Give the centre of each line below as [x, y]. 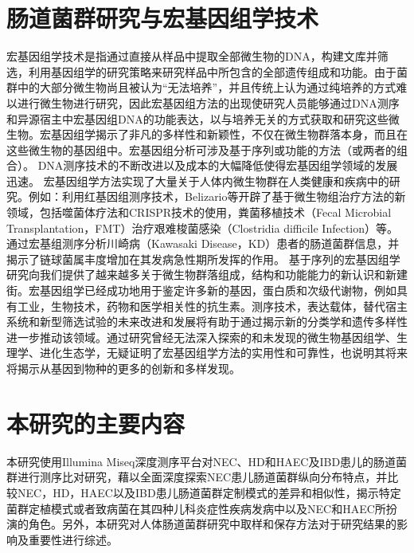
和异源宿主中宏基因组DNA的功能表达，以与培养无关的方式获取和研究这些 [197, 118]
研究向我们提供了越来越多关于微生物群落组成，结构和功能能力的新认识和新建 [207, 275]
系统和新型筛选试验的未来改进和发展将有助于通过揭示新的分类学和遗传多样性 [207, 322]
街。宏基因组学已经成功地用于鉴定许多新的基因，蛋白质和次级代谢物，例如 [201, 290]
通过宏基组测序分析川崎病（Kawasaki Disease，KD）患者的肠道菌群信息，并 [203, 243]
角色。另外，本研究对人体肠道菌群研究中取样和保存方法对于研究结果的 [212, 524]
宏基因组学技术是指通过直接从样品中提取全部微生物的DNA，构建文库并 [192, 56]
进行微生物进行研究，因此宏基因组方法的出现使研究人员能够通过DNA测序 [208, 102]
